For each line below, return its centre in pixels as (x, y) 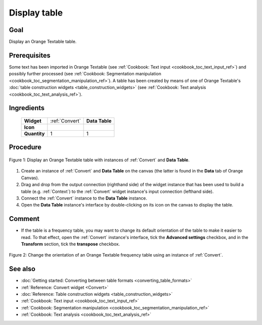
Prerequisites (30, 55)
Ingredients (27, 108)
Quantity (34, 134)
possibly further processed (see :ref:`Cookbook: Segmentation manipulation (85, 74)
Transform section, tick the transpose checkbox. (71, 244)
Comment (24, 219)
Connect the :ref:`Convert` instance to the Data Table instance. (84, 198)
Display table (36, 13)
